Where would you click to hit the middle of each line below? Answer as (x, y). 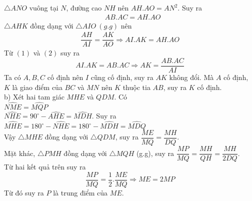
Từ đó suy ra (24, 192)
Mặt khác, (20, 153)
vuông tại (44, 7)
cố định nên (65, 77)
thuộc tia (136, 87)
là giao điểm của (37, 87)
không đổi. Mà (191, 77)
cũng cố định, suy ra (122, 77)
